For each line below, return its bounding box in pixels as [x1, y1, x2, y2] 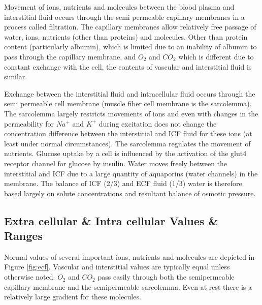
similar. [4, 71, 27, 82]
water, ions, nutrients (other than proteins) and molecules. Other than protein [4, 31, 248, 42]
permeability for [4, 118, 54, 129]
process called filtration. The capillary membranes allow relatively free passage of [4, 21, 256, 32]
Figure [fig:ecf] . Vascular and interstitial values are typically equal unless [4, 261, 230, 272]
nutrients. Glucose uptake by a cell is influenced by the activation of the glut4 [4, 148, 247, 159]
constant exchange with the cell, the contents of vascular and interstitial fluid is [4, 61, 252, 72]
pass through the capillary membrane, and [4, 51, 136, 62]
